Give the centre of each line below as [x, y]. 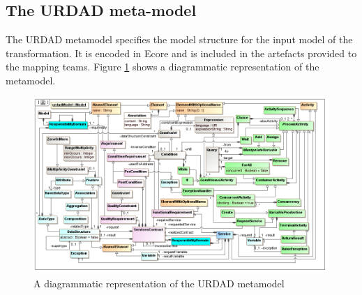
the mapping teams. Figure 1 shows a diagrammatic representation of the [163, 67]
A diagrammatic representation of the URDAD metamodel [159, 283]
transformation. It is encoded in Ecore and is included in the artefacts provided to [181, 53]
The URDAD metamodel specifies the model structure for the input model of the [179, 39]
